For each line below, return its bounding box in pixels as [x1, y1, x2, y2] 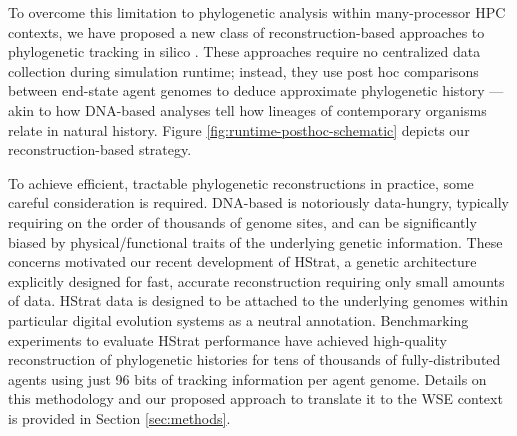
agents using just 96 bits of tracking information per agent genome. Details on [8, 368, 487, 389]
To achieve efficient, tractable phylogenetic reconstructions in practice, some [8, 172, 474, 193]
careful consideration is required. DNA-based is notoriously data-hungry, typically [8, 192, 509, 213]
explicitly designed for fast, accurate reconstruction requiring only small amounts [8, 270, 505, 291]
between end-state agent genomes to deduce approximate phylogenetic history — [8, 80, 504, 101]
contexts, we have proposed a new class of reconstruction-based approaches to [8, 21, 485, 42]
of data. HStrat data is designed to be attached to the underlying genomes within [8, 290, 509, 311]
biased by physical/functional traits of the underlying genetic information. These [8, 231, 503, 252]
